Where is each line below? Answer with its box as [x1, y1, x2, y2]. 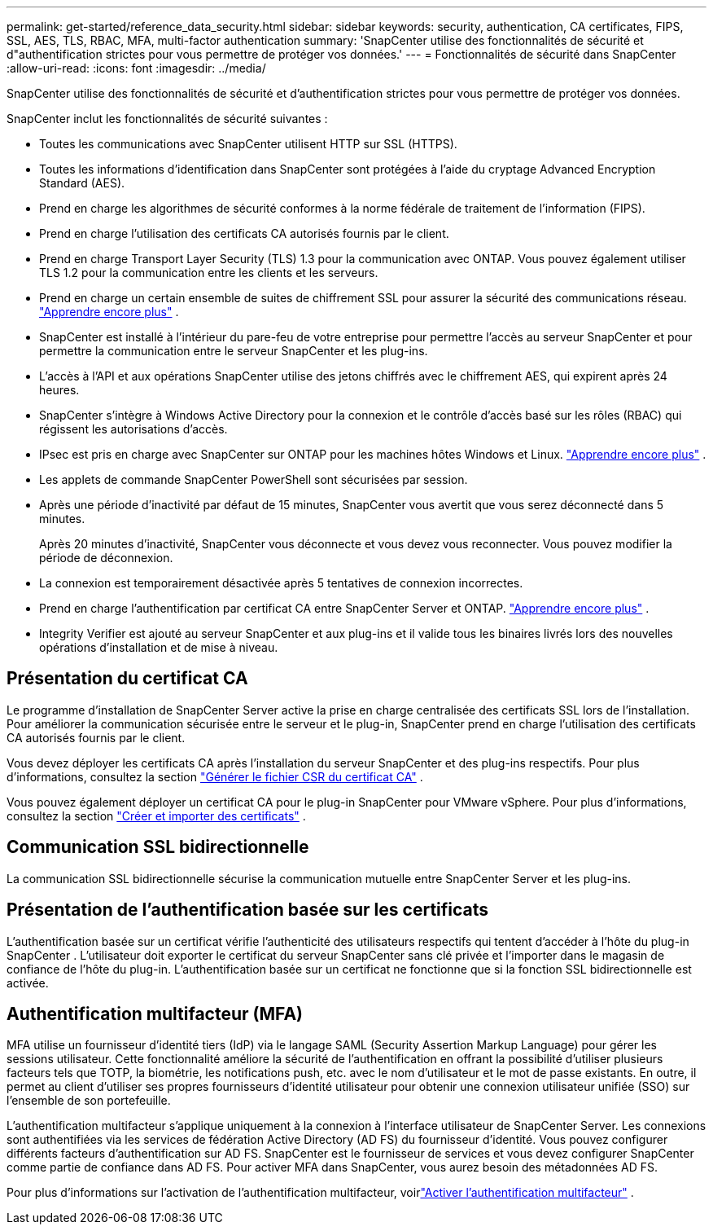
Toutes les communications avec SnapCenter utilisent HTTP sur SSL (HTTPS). [39, 137, 457, 151]
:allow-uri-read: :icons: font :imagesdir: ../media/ [7, 61, 266, 75]
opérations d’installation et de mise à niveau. [39, 640, 278, 654]
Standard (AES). [39, 176, 125, 190]
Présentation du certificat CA [7, 668, 248, 689]
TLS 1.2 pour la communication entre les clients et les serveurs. [39, 266, 378, 279]
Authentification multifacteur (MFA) [7, 1003, 304, 1024]
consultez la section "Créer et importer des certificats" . [7, 808, 306, 823]
